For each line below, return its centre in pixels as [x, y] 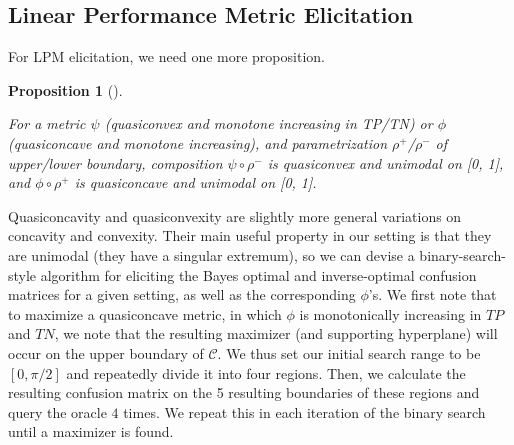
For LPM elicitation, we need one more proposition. [166, 56]
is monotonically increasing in [390, 313]
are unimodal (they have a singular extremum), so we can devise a [211, 254]
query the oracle [57, 411]
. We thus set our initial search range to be [349, 352]
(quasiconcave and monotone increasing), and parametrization [198, 142]
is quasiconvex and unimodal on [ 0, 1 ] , [385, 162]
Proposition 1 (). [65, 89]
